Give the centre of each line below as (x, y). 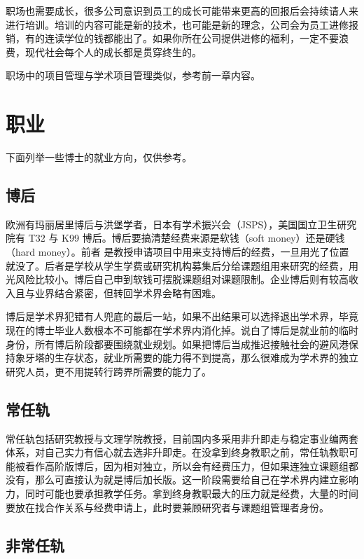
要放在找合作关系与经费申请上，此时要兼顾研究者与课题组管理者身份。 (167, 507)
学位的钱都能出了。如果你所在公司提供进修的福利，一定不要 (201, 38)
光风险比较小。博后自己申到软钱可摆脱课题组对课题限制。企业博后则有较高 (177, 279)
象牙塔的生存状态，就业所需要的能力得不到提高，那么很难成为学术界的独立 (187, 358)
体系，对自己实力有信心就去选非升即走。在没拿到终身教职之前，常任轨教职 (177, 452)
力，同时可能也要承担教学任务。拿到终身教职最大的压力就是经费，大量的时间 (182, 493)
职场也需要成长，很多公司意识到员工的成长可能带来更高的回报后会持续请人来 (182, 11)
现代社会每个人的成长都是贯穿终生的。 (113, 51)
